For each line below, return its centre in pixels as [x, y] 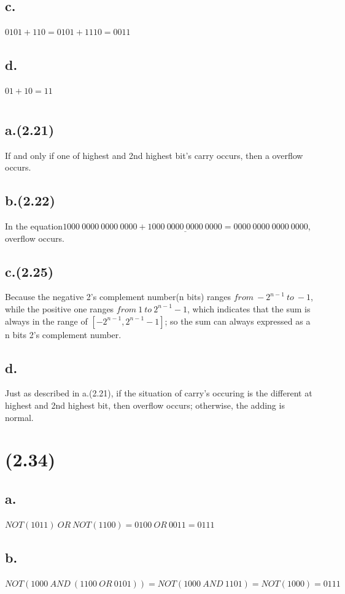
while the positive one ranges [60, 308]
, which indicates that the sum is [249, 308]
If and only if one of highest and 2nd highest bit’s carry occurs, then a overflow [154, 155]
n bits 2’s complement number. [63, 334]
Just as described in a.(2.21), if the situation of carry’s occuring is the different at [159, 393]
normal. [19, 417]
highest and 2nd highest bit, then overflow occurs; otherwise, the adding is [145, 405]
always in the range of [46, 321]
